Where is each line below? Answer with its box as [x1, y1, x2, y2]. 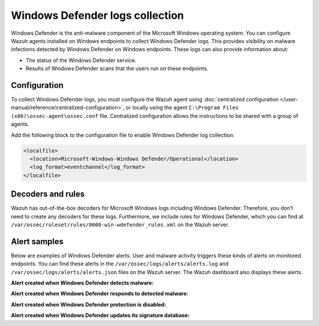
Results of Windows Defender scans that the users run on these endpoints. [25, 65, 209, 72]
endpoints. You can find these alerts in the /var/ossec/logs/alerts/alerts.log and [11, 260, 229, 268]
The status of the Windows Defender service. [25, 57, 136, 64]
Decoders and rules [11, 189, 85, 199]
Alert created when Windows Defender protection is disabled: [11, 301, 167, 308]
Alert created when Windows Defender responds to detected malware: [11, 290, 188, 297]
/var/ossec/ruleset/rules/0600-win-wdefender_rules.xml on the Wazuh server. [11, 221, 230, 228]
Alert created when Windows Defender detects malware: [11, 279, 154, 287]
